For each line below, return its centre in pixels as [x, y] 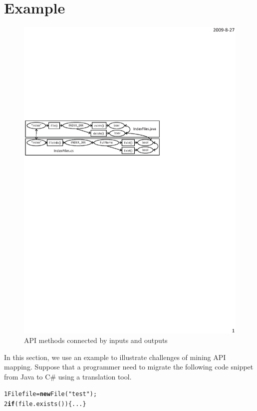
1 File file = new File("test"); [51, 394]
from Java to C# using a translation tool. [68, 376]
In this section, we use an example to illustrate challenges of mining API [115, 357]
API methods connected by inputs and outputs [96, 340]
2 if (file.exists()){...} [45, 404]
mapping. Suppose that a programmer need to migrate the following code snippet [129, 367]
